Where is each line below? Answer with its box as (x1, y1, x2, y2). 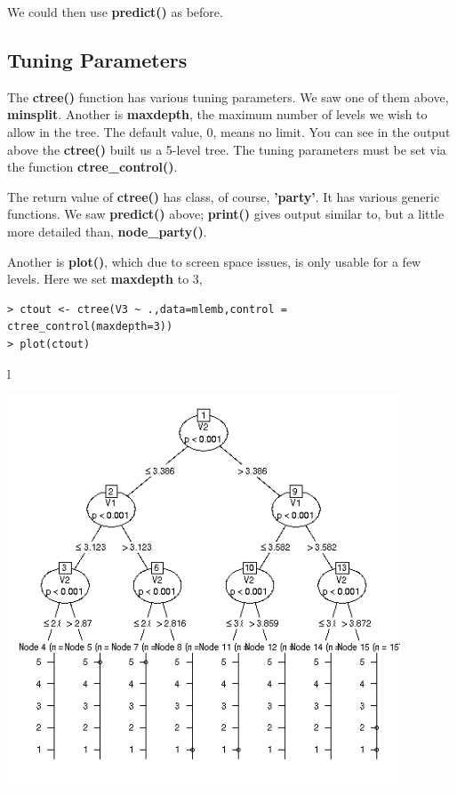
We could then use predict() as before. (7, 3, 223, 20)
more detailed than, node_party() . (7, 221, 207, 240)
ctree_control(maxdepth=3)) (7, 320, 173, 333)
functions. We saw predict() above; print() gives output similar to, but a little (7, 205, 445, 223)
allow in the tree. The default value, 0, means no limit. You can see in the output (7, 122, 451, 141)
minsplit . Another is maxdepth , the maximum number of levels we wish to (7, 105, 428, 124)
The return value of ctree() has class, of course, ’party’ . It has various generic (7, 187, 440, 205)
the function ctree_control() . (7, 157, 178, 176)
